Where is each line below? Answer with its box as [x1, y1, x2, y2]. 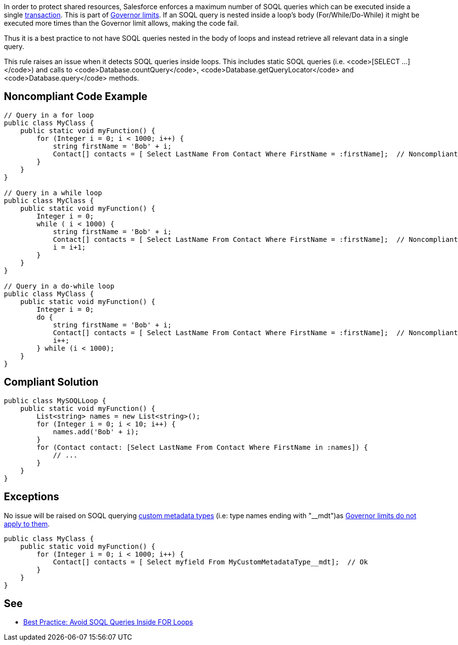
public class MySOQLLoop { [4, 396, 106, 405]
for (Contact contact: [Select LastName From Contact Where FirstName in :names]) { [36, 443, 368, 451]
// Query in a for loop [4, 111, 94, 119]
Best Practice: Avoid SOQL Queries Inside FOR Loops [23, 618, 193, 627]
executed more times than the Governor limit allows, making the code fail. [4, 19, 239, 27]
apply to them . [4, 519, 50, 528]
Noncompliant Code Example [4, 90, 147, 103]
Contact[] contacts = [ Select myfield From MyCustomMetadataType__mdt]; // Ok [53, 558, 368, 566]
